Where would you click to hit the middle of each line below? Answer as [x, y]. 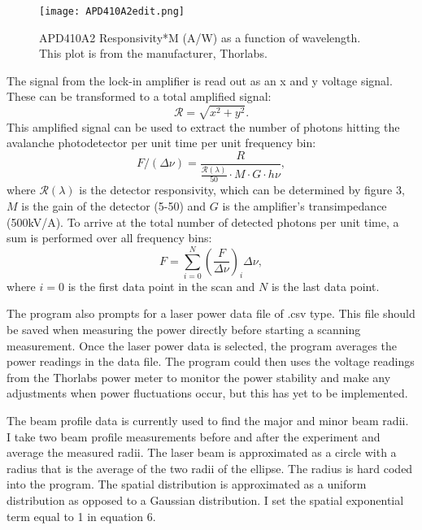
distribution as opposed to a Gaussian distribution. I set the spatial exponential [205, 500]
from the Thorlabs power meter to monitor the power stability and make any [199, 377]
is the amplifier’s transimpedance [305, 205]
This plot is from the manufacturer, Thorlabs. [153, 53]
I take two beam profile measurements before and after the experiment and [194, 436]
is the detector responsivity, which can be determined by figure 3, [242, 190]
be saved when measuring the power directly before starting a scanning [184, 330]
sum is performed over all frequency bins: [109, 238]
